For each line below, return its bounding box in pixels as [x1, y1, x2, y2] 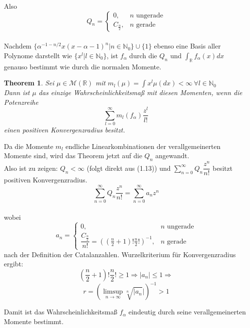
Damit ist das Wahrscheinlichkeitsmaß [4, 307, 117, 317]
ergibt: [4, 259, 23, 269]
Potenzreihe [4, 97, 38, 107]
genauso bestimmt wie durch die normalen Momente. [4, 61, 162, 71]
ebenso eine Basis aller [154, 41, 221, 51]
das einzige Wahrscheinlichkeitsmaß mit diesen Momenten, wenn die [38, 87, 242, 98]
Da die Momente [4, 141, 53, 151]
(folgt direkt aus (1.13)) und [86, 163, 171, 173]
